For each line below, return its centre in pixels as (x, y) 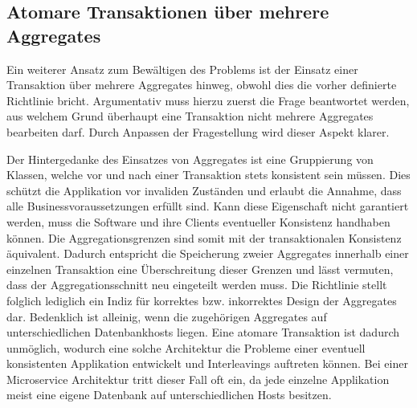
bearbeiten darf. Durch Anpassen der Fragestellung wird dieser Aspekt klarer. (198, 131)
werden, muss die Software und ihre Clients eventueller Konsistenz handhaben (198, 221)
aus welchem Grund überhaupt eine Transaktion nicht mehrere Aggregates (190, 116)
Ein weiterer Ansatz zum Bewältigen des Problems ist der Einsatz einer (182, 69)
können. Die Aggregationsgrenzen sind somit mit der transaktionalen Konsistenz (204, 237)
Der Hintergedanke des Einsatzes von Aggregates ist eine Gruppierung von (190, 159)
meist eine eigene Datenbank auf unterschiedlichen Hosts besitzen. (169, 395)
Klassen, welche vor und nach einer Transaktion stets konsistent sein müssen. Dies (208, 175)
